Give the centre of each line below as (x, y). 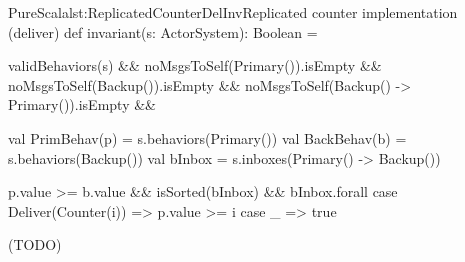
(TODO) (35, 244)
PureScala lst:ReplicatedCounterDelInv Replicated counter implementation (233, 12)
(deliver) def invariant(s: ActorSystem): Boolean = (163, 31)
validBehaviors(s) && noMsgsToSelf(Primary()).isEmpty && (195, 65)
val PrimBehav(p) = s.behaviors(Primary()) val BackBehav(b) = (207, 137)
